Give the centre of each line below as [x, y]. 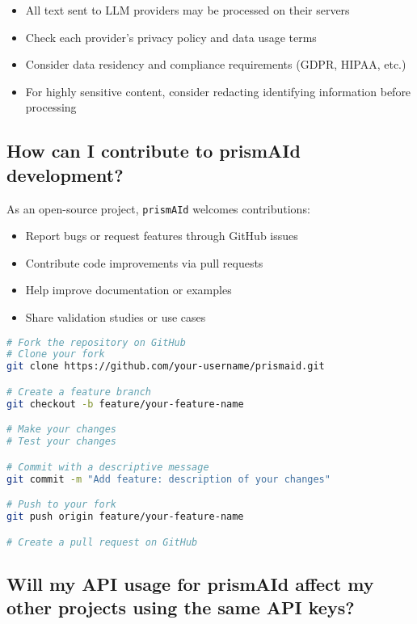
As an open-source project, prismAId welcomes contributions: [158, 208]
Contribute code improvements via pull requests [144, 262]
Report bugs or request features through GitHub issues [162, 236]
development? [65, 174]
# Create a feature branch [79, 392]
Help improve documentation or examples [128, 290]
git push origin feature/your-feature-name [125, 516]
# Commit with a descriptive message [108, 467]
